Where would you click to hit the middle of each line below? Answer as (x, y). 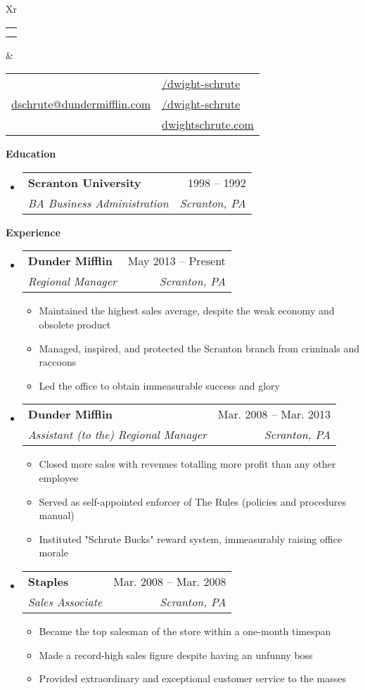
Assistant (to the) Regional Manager (117, 435)
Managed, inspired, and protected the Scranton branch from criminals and (199, 348)
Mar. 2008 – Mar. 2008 (170, 581)
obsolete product (75, 324)
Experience (33, 232)
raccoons (58, 362)
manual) (57, 515)
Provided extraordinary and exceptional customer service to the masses (192, 678)
